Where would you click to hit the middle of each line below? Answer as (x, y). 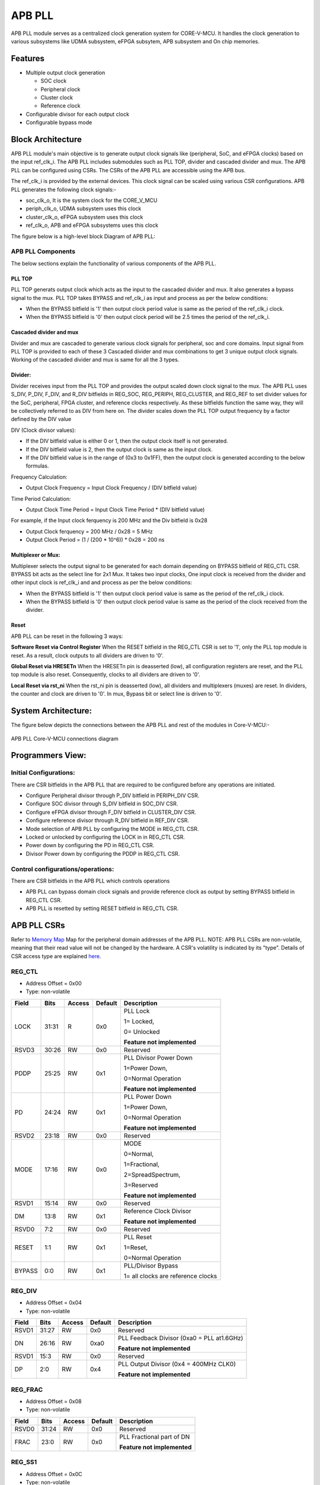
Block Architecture (47, 139)
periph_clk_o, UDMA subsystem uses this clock (84, 208)
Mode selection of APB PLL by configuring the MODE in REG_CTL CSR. (112, 829)
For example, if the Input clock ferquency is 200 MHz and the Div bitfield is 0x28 (109, 520)
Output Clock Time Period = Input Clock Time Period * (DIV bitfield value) (115, 509)
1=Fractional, (142, 1164)
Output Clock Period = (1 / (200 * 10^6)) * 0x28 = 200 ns (95, 540)
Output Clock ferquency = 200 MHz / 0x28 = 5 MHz (89, 531)
